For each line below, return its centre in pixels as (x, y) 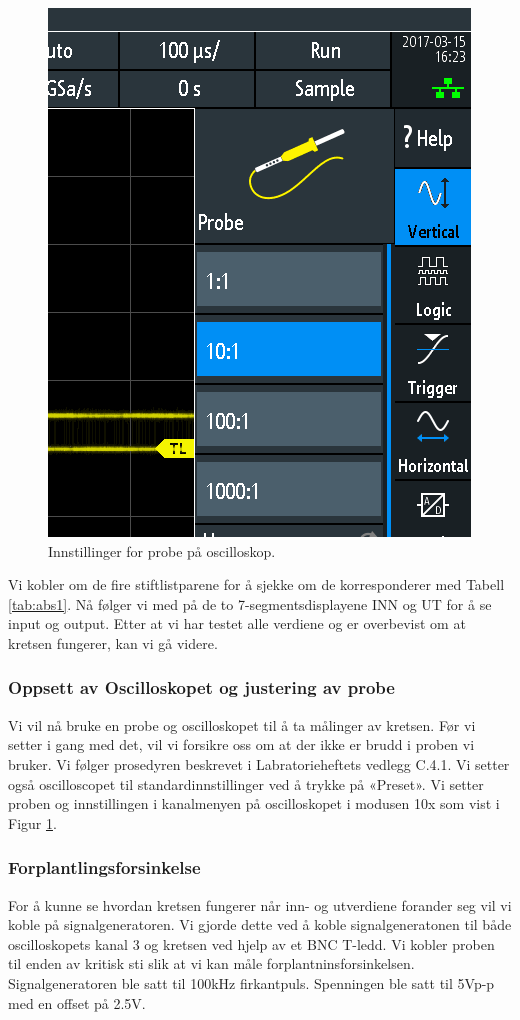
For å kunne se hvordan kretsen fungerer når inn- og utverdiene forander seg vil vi (260, 904)
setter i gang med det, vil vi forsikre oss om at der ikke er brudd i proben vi (241, 744)
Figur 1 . (32, 822)
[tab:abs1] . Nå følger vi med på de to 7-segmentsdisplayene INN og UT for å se (250, 603)
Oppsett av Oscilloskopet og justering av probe (201, 687)
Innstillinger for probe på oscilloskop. (162, 550)
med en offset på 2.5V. (77, 1002)
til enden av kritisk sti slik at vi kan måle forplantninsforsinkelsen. (211, 963)
